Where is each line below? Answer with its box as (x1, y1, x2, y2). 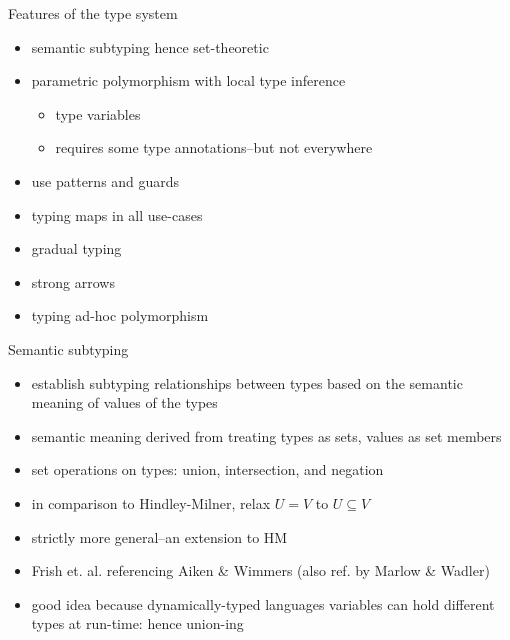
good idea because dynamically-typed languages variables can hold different (31, 593, 495, 614)
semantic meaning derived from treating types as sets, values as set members (31, 425, 502, 446)
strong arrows (31, 271, 115, 292)
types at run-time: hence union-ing (31, 613, 244, 634)
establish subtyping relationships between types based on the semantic (31, 372, 463, 393)
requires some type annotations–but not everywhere (55, 137, 373, 158)
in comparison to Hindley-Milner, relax (31, 492, 271, 513)
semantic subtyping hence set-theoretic (31, 36, 269, 57)
